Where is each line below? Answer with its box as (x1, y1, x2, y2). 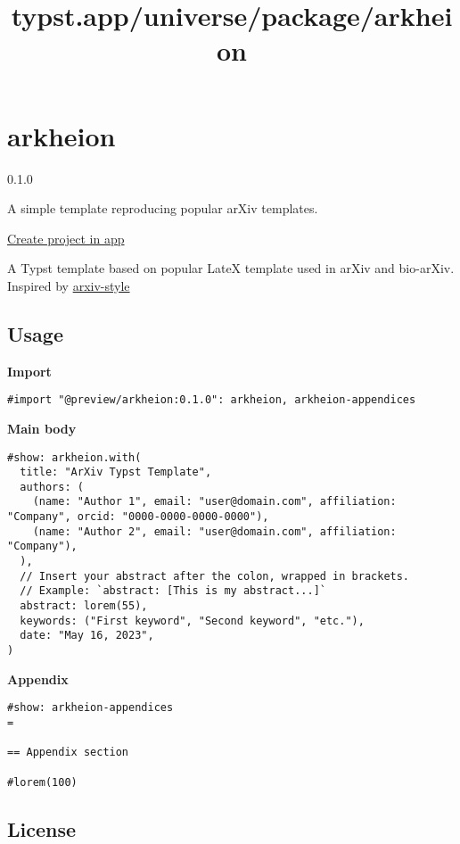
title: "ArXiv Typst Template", (20, 466, 212, 479)
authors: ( (20, 480, 84, 493)
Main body (7, 418, 77, 437)
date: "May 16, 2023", (20, 629, 154, 642)
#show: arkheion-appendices (7, 701, 174, 715)
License (7, 815, 77, 842)
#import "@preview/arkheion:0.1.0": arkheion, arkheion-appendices (7, 393, 416, 407)
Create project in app (7, 228, 125, 247)
